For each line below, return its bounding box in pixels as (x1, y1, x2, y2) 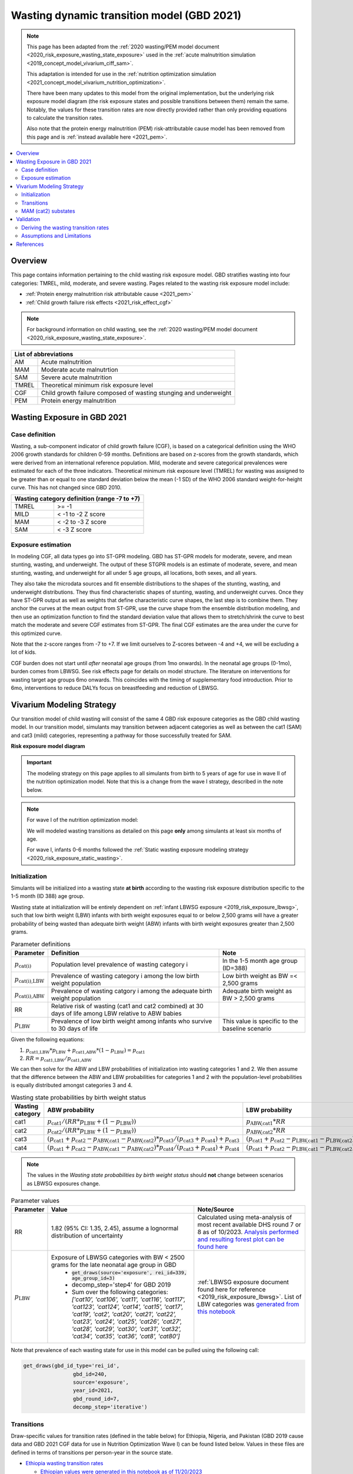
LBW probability (246, 1106, 292, 1114)
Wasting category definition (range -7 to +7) (14, 495, 141, 503)
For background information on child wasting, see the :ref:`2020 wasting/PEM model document (26, 326, 258, 333)
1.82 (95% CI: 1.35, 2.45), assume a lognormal (51, 1224, 179, 1232)
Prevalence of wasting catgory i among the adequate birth (51, 986, 212, 995)
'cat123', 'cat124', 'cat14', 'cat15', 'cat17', (71, 1303, 184, 1311)
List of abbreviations (14, 350, 74, 358)
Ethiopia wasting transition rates (25, 1460, 104, 1467)
